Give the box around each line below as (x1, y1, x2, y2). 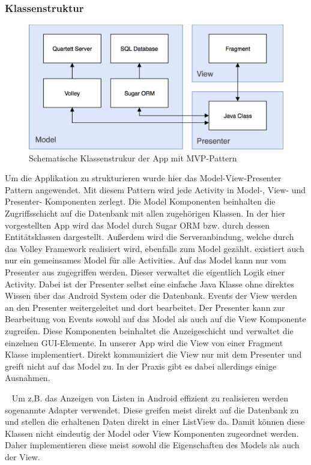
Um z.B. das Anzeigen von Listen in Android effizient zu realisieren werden (11, 391, 289, 404)
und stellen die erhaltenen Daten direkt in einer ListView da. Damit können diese (5, 415, 305, 428)
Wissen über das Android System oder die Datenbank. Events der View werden (5, 289, 297, 302)
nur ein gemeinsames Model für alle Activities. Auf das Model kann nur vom (5, 254, 286, 266)
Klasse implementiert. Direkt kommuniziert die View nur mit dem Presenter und (5, 348, 302, 361)
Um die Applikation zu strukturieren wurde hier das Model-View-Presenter (5, 172, 282, 184)
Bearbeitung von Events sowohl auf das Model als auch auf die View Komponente (5, 313, 306, 325)
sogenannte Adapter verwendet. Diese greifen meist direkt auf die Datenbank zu (5, 403, 299, 416)
